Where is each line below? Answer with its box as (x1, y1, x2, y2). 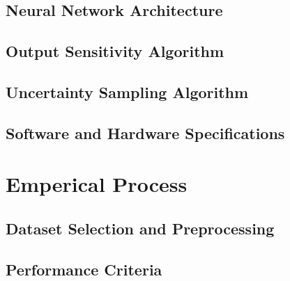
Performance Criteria (6, 258, 162, 280)
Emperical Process (6, 170, 188, 198)
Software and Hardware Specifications (6, 122, 285, 143)
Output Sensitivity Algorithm (6, 40, 224, 62)
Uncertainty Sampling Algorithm (6, 81, 249, 102)
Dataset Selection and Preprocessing (6, 217, 275, 239)
